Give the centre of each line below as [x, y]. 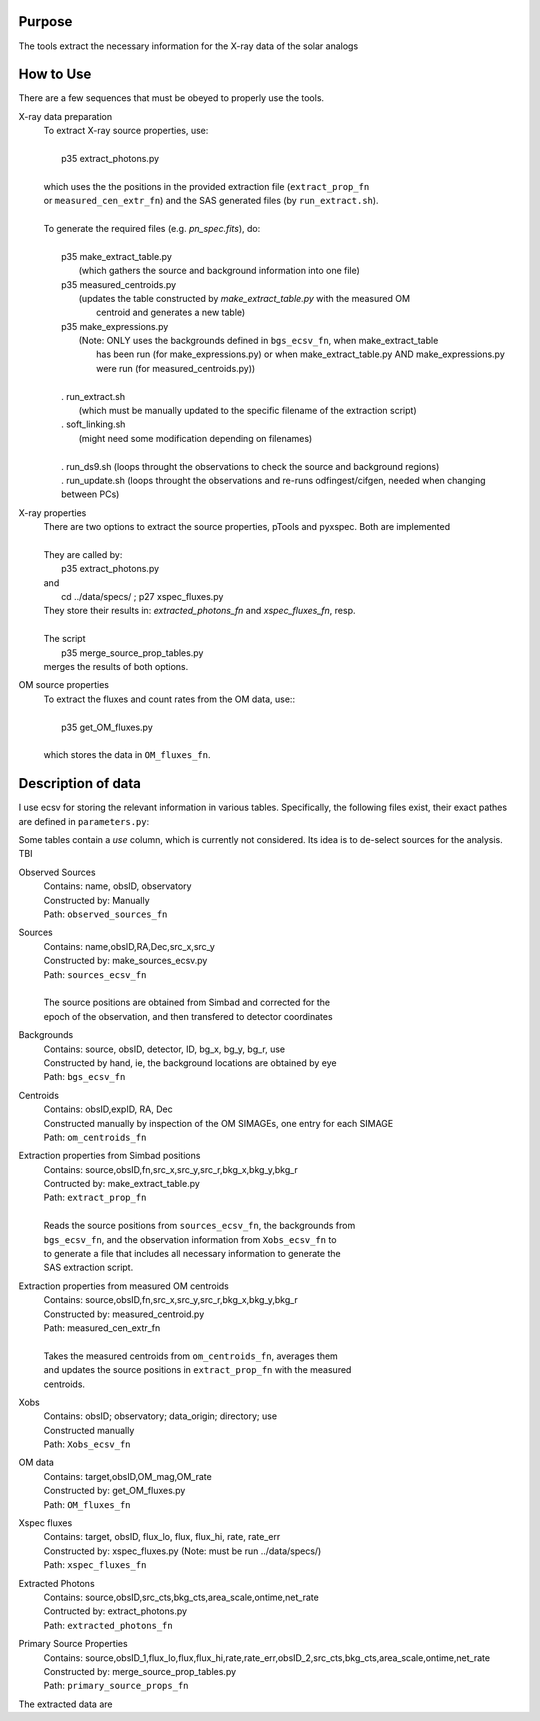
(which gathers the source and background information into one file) [219, 271]
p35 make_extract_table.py [116, 256]
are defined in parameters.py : [84, 821]
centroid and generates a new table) [171, 312]
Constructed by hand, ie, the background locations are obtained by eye [190, 1062]
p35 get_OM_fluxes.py [107, 727]
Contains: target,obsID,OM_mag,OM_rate [127, 1476]
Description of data [80, 783]
